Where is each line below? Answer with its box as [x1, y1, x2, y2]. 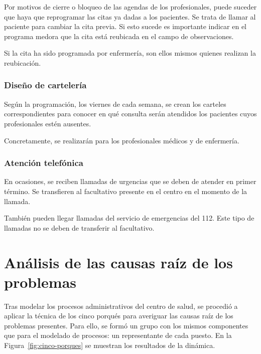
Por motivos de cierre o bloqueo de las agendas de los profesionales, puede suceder [4, 2, 257, 12]
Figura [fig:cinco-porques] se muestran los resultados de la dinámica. [4, 340, 215, 350]
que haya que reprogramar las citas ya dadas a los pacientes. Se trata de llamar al [4, 11, 256, 22]
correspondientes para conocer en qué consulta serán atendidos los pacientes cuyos [4, 108, 257, 119]
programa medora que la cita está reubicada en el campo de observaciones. [4, 31, 234, 41]
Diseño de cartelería [4, 79, 87, 91]
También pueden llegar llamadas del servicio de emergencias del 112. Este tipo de [4, 213, 254, 223]
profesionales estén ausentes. [4, 118, 91, 128]
